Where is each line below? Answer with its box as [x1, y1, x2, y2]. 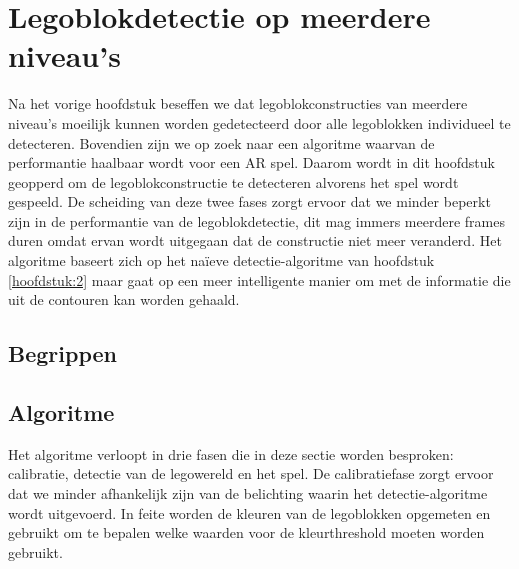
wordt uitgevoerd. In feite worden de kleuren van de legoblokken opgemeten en [8, 502, 491, 523]
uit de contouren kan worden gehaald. [8, 289, 240, 310]
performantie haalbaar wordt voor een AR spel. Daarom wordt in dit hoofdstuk [8, 152, 495, 173]
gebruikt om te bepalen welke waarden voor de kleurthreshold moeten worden [8, 522, 485, 543]
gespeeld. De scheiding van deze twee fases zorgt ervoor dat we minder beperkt [8, 191, 491, 212]
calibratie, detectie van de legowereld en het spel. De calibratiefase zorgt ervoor [8, 463, 494, 484]
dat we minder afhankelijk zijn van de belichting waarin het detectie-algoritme [8, 483, 488, 504]
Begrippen [8, 338, 117, 369]
